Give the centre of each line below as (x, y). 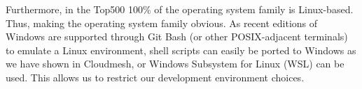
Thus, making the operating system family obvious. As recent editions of (162, 23)
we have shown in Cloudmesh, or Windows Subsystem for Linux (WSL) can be (175, 64)
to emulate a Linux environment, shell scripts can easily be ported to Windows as (181, 50)
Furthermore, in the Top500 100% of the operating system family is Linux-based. (180, 9)
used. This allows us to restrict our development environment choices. (155, 77)
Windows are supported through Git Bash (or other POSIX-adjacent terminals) (177, 37)
